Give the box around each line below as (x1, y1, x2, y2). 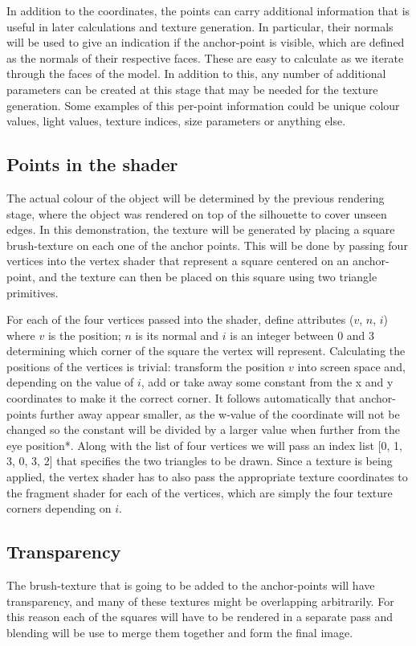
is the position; (47, 326, 121, 343)
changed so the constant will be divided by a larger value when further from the (6, 421, 400, 438)
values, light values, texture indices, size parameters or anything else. (6, 112, 346, 129)
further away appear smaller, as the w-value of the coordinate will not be (40, 405, 400, 422)
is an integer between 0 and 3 (230, 326, 375, 343)
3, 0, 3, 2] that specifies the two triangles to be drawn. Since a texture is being (6, 452, 393, 469)
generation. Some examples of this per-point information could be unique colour (6, 96, 400, 113)
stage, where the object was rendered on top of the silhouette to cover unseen (6, 205, 387, 222)
